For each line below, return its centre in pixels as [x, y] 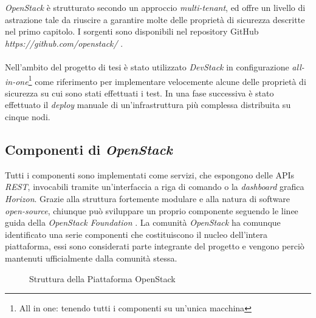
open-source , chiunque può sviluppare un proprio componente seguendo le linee [152, 210]
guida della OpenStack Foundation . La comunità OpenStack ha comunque [143, 222]
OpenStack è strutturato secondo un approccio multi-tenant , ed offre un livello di [155, 7]
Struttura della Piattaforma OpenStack [102, 278]
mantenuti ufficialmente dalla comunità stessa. [91, 258]
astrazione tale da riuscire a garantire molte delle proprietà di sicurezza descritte [155, 19]
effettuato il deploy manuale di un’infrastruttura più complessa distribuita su [148, 105]
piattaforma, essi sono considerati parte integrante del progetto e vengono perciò [155, 246]
